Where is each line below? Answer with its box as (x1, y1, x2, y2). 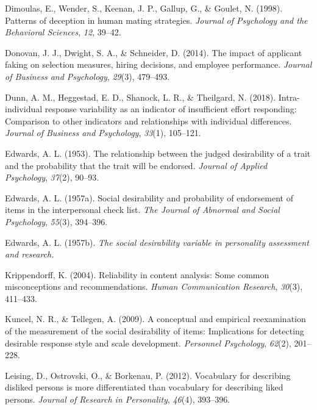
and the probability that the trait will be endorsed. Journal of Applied (5, 159, 268, 171)
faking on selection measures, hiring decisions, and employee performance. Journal (5, 58, 312, 71)
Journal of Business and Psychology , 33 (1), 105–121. (5, 126, 201, 139)
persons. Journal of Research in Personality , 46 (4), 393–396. (5, 393, 230, 406)
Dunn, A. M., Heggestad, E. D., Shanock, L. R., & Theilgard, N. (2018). (5, 90, 276, 103)
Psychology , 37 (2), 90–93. (5, 171, 99, 184)
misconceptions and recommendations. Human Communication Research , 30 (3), (5, 280, 303, 293)
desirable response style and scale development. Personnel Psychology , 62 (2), (5, 336, 291, 349)
